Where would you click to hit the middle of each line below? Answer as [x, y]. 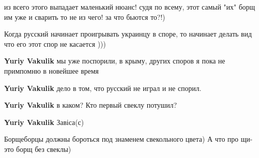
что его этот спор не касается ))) [55, 43]
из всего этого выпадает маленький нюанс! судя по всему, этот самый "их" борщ [130, 7]
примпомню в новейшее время [51, 70]
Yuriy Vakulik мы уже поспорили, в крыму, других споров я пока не [115, 61]
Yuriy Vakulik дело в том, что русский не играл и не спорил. [103, 88]
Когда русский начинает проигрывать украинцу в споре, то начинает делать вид [128, 34]
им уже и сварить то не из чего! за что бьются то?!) [85, 17]
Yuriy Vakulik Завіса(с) [44, 122]
